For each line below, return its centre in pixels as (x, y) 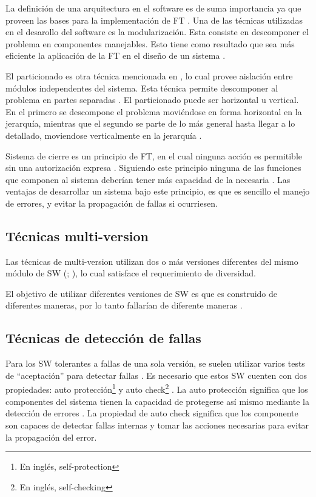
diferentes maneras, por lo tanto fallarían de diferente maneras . (124, 305)
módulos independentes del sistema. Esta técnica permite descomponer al (142, 88)
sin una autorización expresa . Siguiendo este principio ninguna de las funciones (153, 168)
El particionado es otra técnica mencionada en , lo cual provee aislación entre (149, 75)
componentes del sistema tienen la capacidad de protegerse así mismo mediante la (157, 401)
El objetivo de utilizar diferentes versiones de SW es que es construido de (142, 293)
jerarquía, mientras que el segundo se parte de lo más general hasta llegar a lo (150, 123)
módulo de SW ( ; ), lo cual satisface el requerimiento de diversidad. (131, 273)
